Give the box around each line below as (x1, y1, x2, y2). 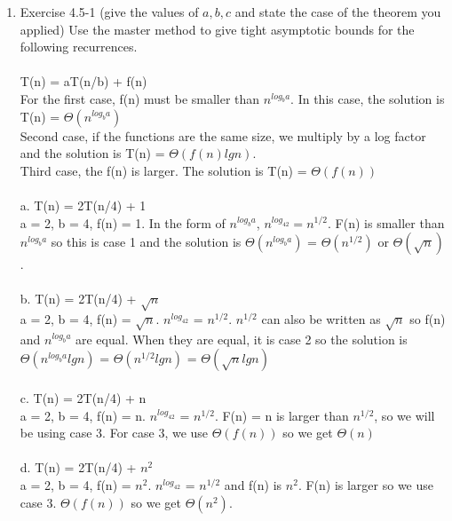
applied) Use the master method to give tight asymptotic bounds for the (20, 20, 415, 38)
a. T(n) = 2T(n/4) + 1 (20, 195, 147, 214)
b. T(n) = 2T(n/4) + (20, 289, 137, 308)
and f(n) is (224, 476, 282, 493)
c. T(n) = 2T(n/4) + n (20, 389, 147, 407)
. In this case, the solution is (290, 89, 445, 107)
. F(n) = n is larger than (214, 406, 349, 424)
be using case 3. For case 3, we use (20, 423, 209, 442)
